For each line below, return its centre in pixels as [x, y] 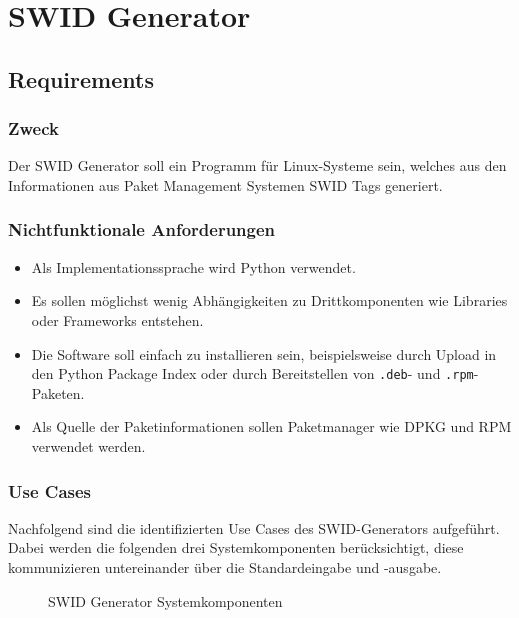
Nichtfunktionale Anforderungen [142, 229]
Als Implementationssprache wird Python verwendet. [193, 266]
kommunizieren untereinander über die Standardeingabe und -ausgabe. [225, 567]
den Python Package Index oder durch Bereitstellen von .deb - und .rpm [252, 373]
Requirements [81, 78]
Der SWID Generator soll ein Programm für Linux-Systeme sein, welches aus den [257, 165]
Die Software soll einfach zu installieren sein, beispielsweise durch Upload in [264, 353]
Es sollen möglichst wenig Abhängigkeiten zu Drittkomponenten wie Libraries [269, 300]
